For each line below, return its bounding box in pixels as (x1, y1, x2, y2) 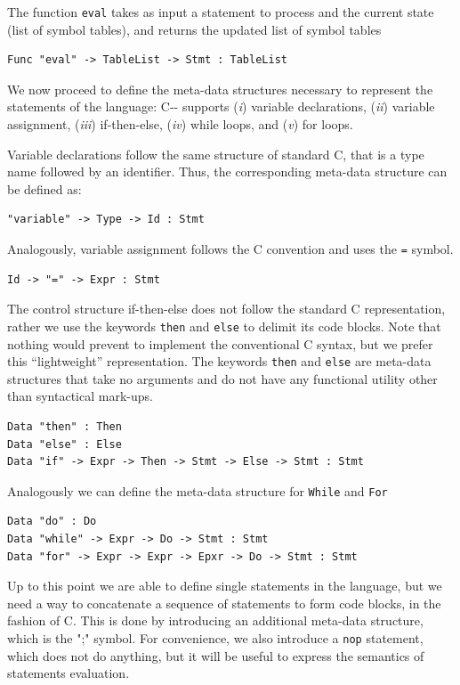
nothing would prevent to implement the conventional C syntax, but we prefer (7, 334, 433, 353)
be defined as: (7, 179, 82, 198)
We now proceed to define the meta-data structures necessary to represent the (7, 79, 433, 98)
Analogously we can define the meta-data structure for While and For (7, 481, 388, 500)
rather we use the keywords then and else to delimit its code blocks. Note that (7, 316, 441, 335)
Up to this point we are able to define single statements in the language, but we (7, 576, 442, 595)
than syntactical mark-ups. (7, 387, 153, 405)
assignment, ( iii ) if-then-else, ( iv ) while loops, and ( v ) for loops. (7, 115, 353, 134)
